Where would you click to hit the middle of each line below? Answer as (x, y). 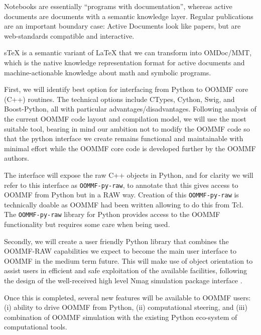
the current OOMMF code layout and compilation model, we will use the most (125, 118)
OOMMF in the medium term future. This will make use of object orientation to (128, 260)
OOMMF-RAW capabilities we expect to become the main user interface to (120, 251)
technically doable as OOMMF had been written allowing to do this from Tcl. (124, 204)
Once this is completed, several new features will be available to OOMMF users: (127, 297)
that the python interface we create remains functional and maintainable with (124, 138)
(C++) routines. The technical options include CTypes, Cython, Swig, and (119, 99)
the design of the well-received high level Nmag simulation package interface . (123, 281)
